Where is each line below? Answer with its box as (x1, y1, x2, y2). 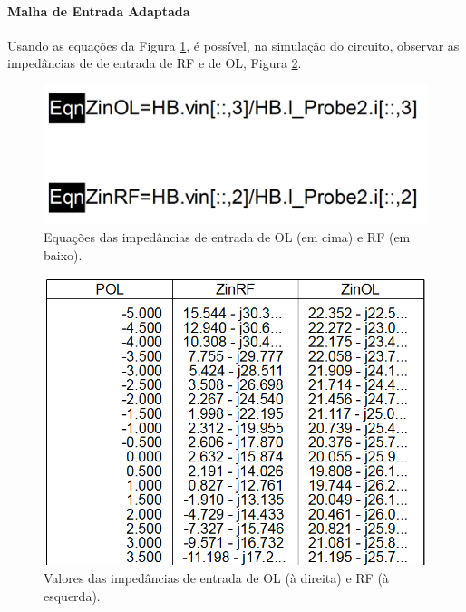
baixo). (44, 245, 83, 264)
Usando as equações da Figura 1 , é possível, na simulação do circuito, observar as (7, 35, 460, 54)
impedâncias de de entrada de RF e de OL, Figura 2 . (7, 53, 302, 73)
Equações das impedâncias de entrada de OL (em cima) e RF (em (44, 228, 411, 247)
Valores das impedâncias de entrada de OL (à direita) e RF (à (44, 568, 389, 587)
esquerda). (44, 586, 101, 605)
